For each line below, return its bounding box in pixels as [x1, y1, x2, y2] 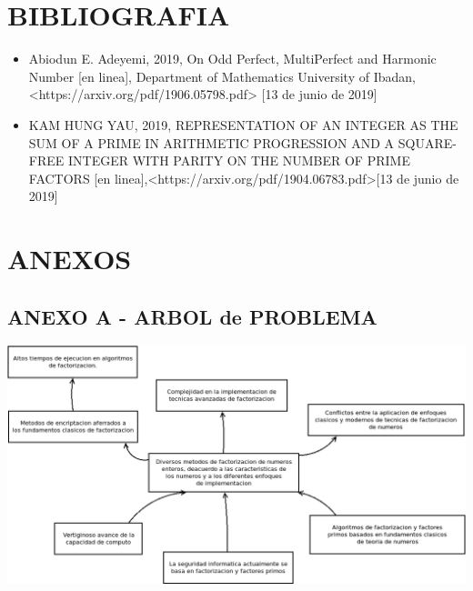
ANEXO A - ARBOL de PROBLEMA [7, 302, 377, 330]
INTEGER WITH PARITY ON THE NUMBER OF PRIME [67, 151, 410, 170]
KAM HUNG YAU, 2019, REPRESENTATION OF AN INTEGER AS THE [28, 115, 458, 134]
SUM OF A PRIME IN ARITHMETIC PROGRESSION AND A [28, 133, 395, 152]
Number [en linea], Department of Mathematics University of [28, 66, 369, 85]
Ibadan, [373, 66, 416, 85]
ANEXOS [7, 240, 132, 277]
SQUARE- [398, 133, 457, 152]
